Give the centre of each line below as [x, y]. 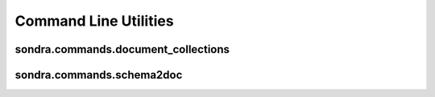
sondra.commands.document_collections [122, 49]
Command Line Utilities [94, 21]
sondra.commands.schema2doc [99, 75]
